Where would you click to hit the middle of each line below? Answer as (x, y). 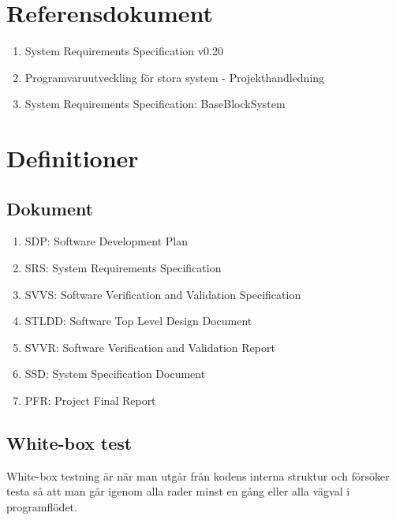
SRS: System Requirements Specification (123, 268)
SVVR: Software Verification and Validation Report (150, 347)
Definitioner (73, 158)
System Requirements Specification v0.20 (124, 51)
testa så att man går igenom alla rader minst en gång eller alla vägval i (178, 491)
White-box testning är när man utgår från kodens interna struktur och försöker (198, 475)
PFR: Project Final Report (90, 400)
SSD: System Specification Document (115, 374)
